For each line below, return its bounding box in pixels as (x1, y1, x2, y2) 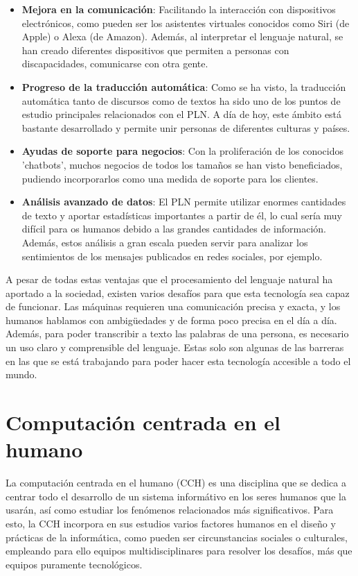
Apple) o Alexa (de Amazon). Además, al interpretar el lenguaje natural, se (21, 29, 343, 44)
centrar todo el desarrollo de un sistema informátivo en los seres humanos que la (6, 489, 346, 503)
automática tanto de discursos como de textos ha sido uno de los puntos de (21, 93, 341, 108)
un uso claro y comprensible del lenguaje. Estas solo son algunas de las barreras (6, 340, 344, 355)
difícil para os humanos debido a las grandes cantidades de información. (21, 221, 326, 236)
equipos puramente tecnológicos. (6, 557, 143, 571)
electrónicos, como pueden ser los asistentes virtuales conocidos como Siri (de (21, 15, 350, 30)
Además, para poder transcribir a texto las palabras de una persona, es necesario (6, 326, 349, 341)
